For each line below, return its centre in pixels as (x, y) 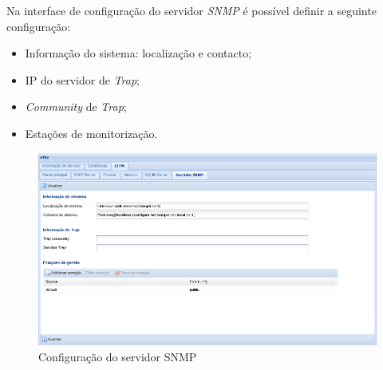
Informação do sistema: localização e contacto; (138, 53)
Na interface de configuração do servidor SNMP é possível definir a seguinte (191, 10)
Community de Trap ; (76, 106)
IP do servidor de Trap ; (82, 79)
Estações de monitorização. (91, 133)
